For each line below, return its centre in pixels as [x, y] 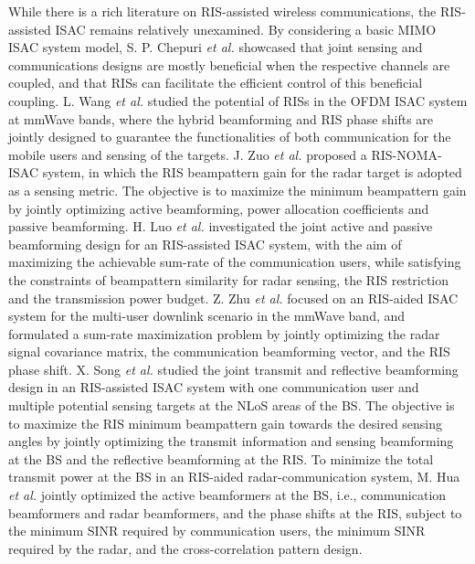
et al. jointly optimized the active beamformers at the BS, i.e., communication [227, 495]
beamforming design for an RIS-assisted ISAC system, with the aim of [205, 244]
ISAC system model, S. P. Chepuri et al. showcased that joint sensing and [216, 47]
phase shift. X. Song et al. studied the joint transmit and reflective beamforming [233, 369]
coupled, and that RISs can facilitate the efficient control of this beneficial [216, 83]
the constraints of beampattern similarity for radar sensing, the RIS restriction [229, 279]
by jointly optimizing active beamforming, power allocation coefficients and [219, 208]
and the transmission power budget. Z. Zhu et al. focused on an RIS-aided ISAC [233, 298]
